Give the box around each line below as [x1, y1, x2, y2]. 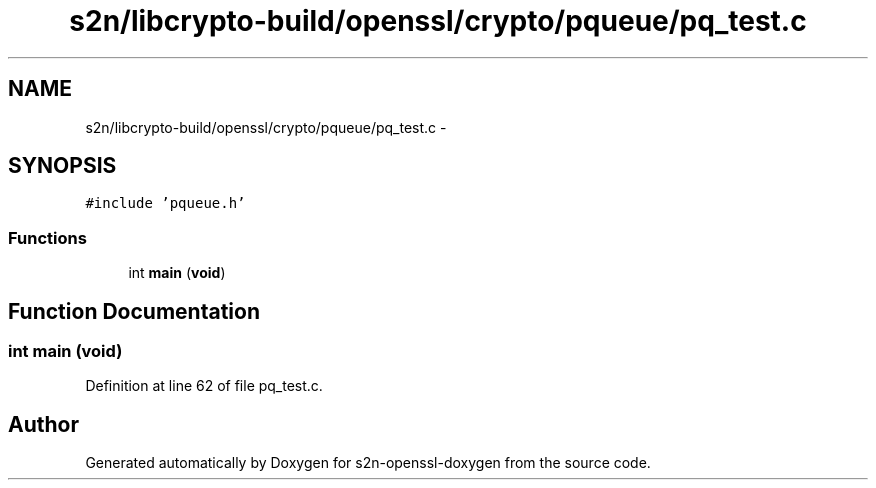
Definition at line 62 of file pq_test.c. [85, 377, 323, 395]
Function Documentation [8, 298, 260, 324]
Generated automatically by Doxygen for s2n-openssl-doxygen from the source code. [85, 454, 651, 472]
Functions [8, 227, 87, 248]
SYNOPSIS [8, 153, 117, 179]
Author [8, 411, 79, 437]
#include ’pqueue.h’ [85, 195, 246, 212]
